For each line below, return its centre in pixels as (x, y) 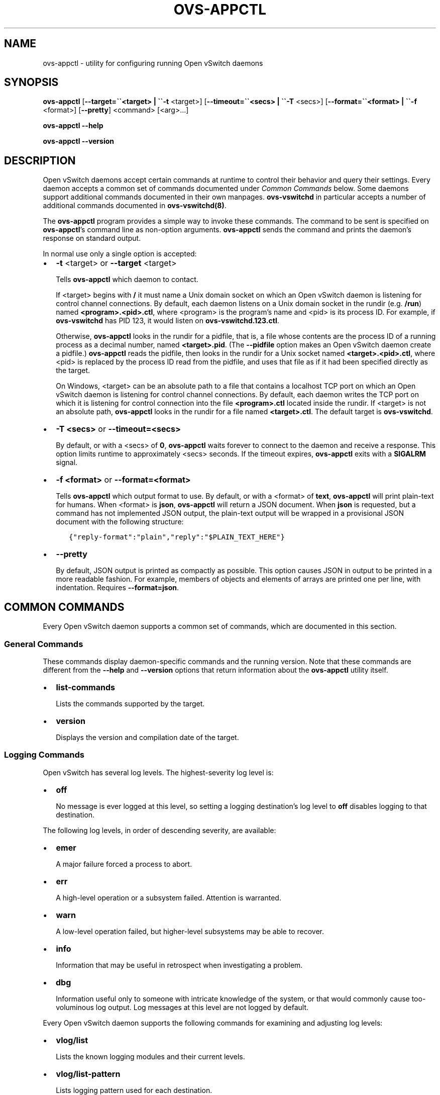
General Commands (44, 644)
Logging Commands (44, 755)
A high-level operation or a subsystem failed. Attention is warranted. (169, 897)
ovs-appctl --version (79, 141)
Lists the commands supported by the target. (130, 703)
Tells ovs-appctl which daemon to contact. (127, 280)
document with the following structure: (120, 522)
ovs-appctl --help (73, 126)
